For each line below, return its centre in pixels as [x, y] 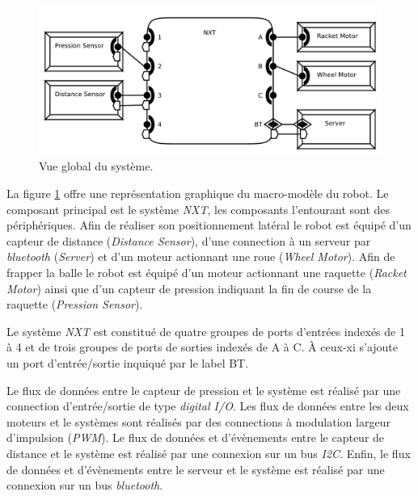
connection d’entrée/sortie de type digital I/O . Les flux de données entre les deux [208, 406]
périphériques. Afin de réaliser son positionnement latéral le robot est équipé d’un [209, 225]
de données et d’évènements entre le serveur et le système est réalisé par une [196, 469]
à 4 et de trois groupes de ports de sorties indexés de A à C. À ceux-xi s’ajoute [203, 347]
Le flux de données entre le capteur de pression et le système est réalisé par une [204, 390]
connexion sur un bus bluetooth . [85, 485]
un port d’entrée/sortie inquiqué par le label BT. [128, 362]
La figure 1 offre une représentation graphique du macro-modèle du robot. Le [198, 193]
